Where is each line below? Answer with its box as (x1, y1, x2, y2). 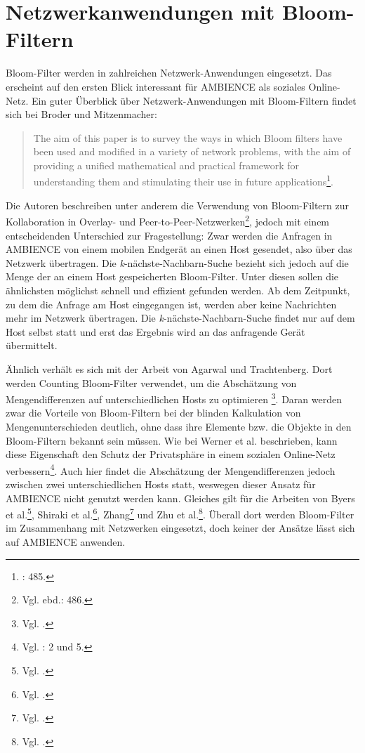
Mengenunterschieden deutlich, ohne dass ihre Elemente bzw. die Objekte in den (6, 419, 352, 433)
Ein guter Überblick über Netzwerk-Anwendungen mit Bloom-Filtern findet (31, 93, 357, 107)
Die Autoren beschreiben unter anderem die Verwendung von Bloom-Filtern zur (6, 197, 350, 212)
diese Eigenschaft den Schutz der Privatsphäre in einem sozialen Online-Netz (6, 447, 336, 461)
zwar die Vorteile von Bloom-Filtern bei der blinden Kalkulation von (6, 405, 301, 420)
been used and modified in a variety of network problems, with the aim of (33, 144, 351, 159)
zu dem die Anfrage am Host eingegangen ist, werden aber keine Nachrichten (6, 296, 337, 311)
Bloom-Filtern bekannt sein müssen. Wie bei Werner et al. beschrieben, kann (6, 433, 338, 447)
